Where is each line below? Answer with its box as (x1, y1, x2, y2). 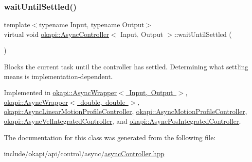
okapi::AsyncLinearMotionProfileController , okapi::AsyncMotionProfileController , (4, 106, 247, 116)
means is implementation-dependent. (4, 71, 113, 81)
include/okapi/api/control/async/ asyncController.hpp (4, 148, 164, 159)
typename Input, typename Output (39, 19, 144, 30)
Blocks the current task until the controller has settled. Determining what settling (4, 62, 249, 71)
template (4, 19, 30, 30)
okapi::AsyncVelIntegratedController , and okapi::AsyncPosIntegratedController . (4, 115, 241, 126)
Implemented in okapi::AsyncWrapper (4, 87, 117, 97)
